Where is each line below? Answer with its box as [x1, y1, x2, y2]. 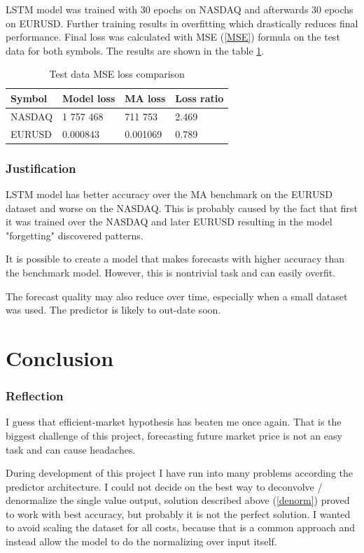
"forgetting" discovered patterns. [6, 227, 143, 242]
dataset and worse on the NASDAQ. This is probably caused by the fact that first [6, 200, 358, 215]
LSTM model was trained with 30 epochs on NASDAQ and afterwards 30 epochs [6, 2, 353, 16]
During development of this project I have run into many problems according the [6, 465, 353, 480]
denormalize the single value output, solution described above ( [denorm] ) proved [6, 493, 350, 507]
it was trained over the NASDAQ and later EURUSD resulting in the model [6, 214, 332, 229]
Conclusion [6, 343, 114, 372]
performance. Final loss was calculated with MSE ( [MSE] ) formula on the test [6, 29, 340, 44]
